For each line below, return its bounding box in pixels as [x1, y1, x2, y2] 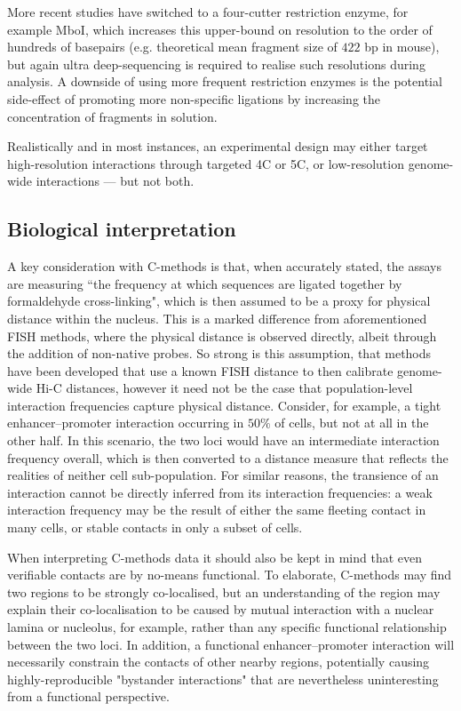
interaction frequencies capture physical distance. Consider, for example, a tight [7, 395, 441, 414]
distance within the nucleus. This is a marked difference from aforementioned [7, 308, 427, 327]
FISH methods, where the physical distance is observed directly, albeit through [7, 326, 437, 345]
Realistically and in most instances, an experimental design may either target [7, 137, 428, 156]
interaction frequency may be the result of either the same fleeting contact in [7, 500, 426, 519]
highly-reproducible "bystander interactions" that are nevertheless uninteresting [7, 669, 439, 688]
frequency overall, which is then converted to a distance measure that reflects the [7, 448, 449, 467]
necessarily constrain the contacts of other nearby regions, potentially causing [7, 652, 430, 671]
